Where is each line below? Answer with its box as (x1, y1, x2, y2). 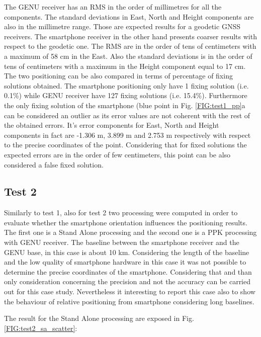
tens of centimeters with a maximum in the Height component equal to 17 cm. (4, 60, 246, 71)
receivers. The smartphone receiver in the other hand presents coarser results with (4, 31, 257, 41)
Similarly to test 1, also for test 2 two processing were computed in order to (4, 207, 238, 218)
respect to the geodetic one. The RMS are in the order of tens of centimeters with (4, 41, 256, 51)
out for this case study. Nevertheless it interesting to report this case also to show (4, 286, 255, 297)
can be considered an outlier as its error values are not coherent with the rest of (4, 110, 250, 120)
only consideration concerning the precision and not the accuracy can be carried (4, 276, 251, 287)
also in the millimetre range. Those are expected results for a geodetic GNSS (4, 21, 240, 32)
